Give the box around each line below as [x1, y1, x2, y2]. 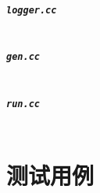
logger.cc [6, 4, 57, 16]
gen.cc [6, 51, 40, 63]
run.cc [6, 98, 40, 109]
